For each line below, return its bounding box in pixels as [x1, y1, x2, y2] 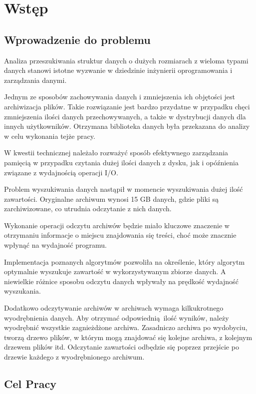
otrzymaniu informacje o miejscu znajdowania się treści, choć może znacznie [4, 230, 237, 240]
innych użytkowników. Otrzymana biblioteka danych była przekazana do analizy [4, 121, 250, 131]
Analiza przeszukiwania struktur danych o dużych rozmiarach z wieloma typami [4, 55, 249, 65]
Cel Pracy [4, 376, 56, 391]
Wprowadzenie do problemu [4, 31, 151, 47]
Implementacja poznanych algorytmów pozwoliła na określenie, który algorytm [4, 256, 245, 267]
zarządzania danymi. [4, 74, 67, 85]
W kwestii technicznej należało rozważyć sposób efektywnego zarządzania [4, 147, 229, 158]
